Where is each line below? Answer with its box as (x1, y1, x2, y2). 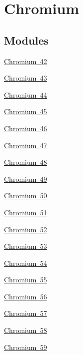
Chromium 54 (4, 257, 47, 268)
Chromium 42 (4, 56, 47, 66)
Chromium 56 (4, 291, 47, 301)
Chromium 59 (4, 341, 47, 352)
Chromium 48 (4, 157, 47, 167)
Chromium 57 (4, 308, 47, 318)
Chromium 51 (4, 207, 47, 217)
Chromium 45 (4, 106, 47, 117)
